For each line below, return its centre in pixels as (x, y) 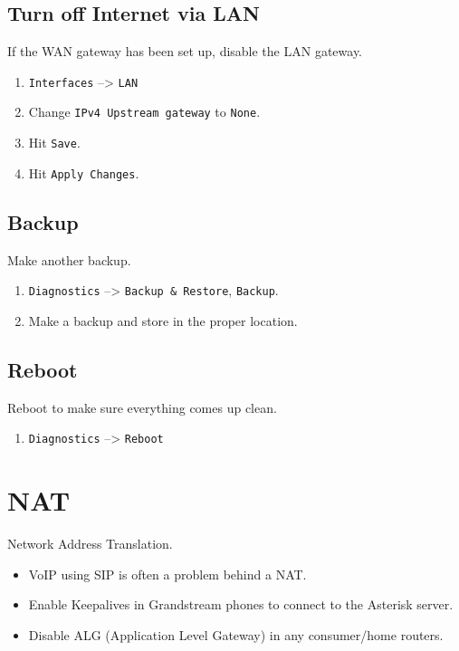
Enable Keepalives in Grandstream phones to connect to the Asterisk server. (241, 604)
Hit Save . (54, 143)
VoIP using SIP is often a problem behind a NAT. (167, 574)
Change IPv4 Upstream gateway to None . (144, 112)
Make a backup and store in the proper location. (163, 320)
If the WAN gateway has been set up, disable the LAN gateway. (185, 51)
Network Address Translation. (90, 544)
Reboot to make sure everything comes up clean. (142, 407)
